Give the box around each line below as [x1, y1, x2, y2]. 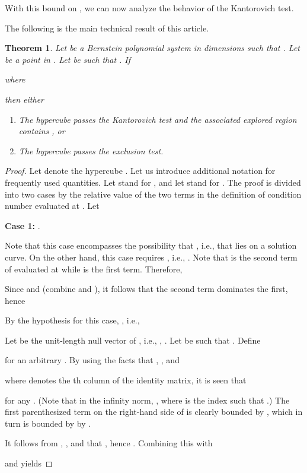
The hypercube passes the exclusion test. [18, 144, 164, 157]
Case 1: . [5, 219, 40, 231]
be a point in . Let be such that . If [5, 53, 131, 65]
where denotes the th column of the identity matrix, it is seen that [5, 374, 247, 386]
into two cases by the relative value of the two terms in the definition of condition [5, 188, 302, 200]
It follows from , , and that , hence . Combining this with [5, 437, 213, 449]
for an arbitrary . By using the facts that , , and [5, 354, 180, 366]
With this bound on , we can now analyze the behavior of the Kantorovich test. [5, 2, 294, 14]
